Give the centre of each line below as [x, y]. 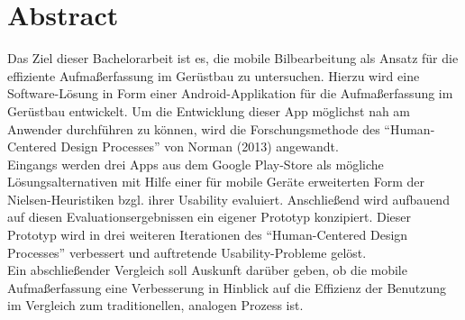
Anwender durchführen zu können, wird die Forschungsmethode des [194, 128]
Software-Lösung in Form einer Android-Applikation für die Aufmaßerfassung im [230, 93]
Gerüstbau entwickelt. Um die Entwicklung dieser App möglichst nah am [209, 110]
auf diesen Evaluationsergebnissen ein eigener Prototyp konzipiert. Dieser [210, 217]
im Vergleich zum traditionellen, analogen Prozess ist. [155, 305]
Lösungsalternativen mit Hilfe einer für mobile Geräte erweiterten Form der [216, 182]
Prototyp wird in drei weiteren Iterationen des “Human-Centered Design [208, 235]
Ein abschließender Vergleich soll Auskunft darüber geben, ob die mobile [207, 270]
